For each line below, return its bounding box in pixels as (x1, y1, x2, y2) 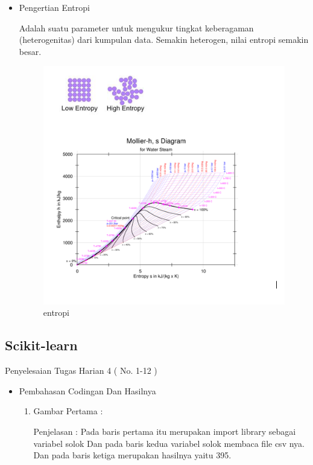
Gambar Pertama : (33, 405, 103, 417)
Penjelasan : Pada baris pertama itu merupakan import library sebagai (33, 425, 296, 437)
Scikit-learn (5, 336, 78, 354)
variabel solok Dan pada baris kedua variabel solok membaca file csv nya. (33, 437, 305, 449)
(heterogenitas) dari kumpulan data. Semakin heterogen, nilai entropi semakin (19, 33, 309, 46)
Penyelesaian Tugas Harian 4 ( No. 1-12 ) (5, 364, 157, 377)
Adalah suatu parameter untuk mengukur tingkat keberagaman (19, 21, 254, 34)
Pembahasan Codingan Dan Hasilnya (19, 384, 156, 397)
